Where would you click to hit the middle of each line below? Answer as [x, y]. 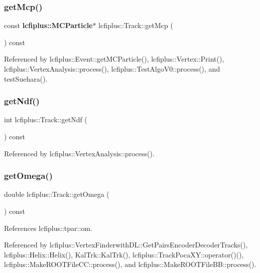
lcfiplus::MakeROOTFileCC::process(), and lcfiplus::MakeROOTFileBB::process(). [130, 264]
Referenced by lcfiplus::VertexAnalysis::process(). [79, 153]
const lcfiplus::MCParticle [48, 25]
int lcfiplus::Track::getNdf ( [46, 119]
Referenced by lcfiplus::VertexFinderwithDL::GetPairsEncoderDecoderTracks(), [126, 245]
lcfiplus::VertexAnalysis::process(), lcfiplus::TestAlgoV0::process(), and [112, 69]
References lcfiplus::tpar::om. [48, 228]
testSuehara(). [26, 78]
